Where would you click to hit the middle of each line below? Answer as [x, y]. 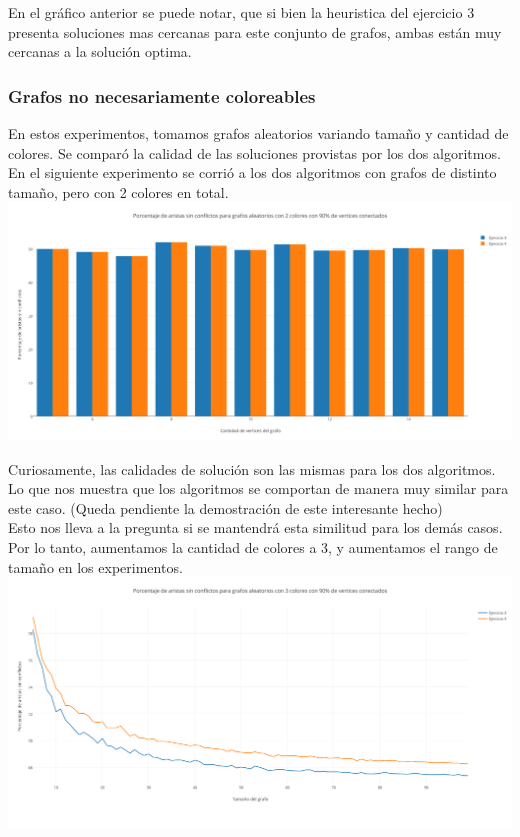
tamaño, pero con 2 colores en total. [118, 191]
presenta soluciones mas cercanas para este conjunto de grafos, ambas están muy [255, 31]
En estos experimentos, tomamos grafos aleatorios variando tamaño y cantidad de [258, 133]
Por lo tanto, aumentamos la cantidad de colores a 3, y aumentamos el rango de [253, 547]
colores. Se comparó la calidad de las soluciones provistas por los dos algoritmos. [254, 152]
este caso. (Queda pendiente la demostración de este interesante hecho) [225, 507]
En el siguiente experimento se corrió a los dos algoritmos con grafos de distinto [252, 172]
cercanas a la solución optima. [100, 51]
